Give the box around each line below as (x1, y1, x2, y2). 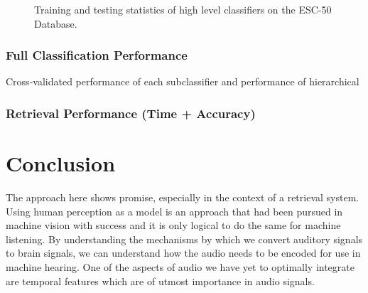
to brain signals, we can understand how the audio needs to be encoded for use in (6, 245, 361, 260)
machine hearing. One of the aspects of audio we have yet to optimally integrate (6, 259, 355, 274)
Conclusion (6, 149, 116, 178)
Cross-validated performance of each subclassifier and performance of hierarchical (6, 74, 359, 89)
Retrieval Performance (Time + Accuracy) (6, 104, 256, 122)
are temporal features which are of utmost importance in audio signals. (6, 273, 315, 288)
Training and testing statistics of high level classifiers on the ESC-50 (34, 2, 332, 16)
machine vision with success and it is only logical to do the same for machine (6, 218, 341, 233)
